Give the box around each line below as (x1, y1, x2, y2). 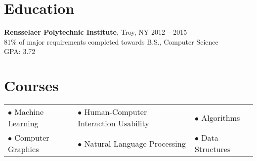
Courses (4, 75, 59, 96)
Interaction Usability (78, 117, 149, 129)
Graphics (8, 143, 39, 155)
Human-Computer (84, 106, 147, 118)
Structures (195, 143, 231, 155)
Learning (8, 117, 39, 129)
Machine (14, 106, 44, 118)
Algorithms (201, 111, 240, 123)
